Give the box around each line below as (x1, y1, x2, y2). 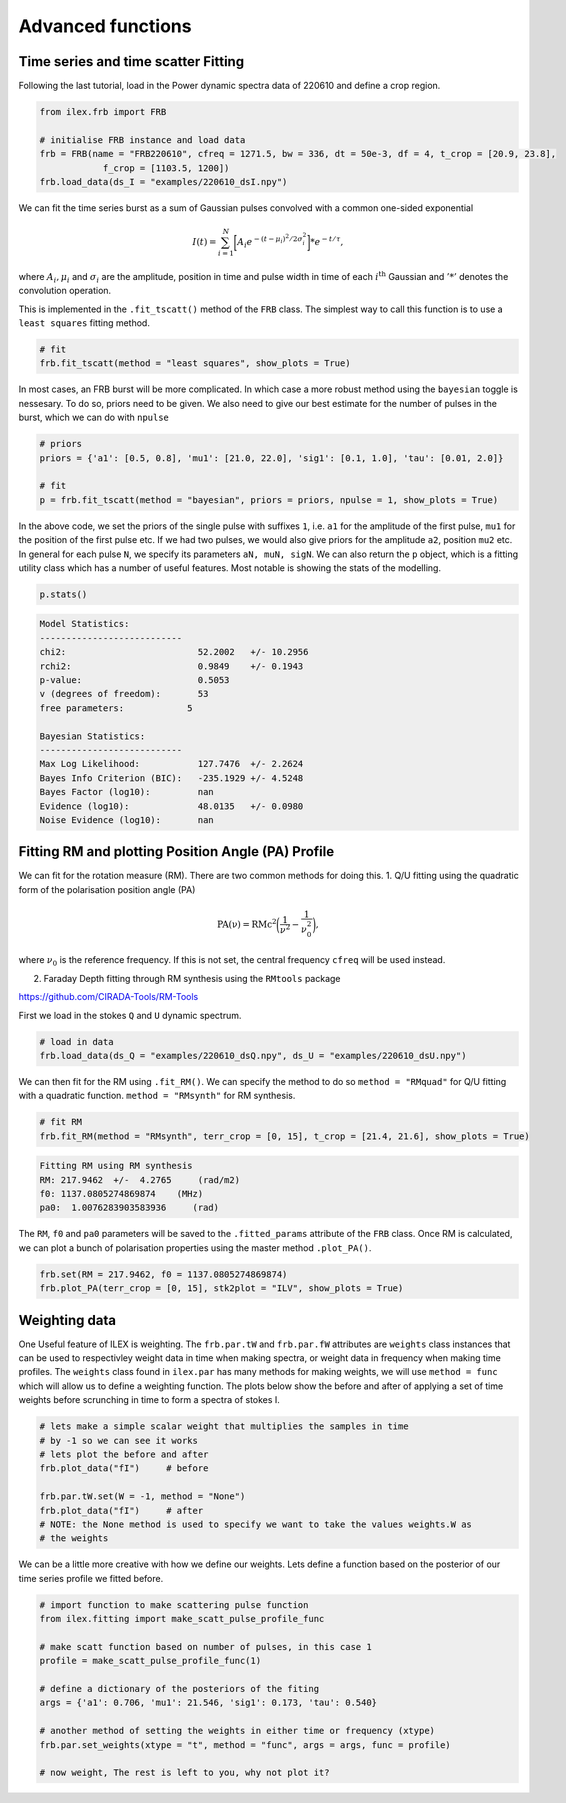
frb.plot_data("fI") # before (39, 1463, 209, 1474)
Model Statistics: (39, 618, 130, 630)
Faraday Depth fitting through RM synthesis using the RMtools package (43, 972, 341, 984)
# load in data (39, 1036, 114, 1047)
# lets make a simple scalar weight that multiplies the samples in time (39, 1421, 409, 1432)
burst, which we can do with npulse (18, 411, 170, 424)
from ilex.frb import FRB (39, 106, 167, 118)
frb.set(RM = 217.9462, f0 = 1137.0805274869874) (39, 1268, 288, 1280)
